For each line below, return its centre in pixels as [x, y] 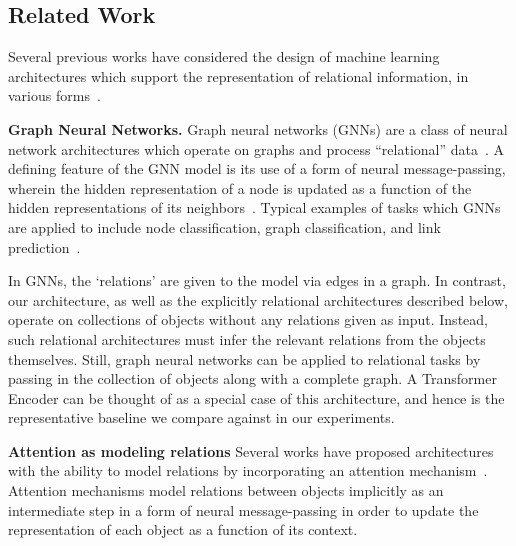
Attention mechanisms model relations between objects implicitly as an [226, 490]
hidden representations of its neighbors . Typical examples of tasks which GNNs [254, 207]
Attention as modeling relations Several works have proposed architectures [251, 450]
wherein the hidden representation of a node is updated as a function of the [240, 187]
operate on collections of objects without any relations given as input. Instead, [248, 319]
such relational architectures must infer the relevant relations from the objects [247, 338]
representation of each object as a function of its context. [183, 529]
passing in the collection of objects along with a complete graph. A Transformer [252, 378]
